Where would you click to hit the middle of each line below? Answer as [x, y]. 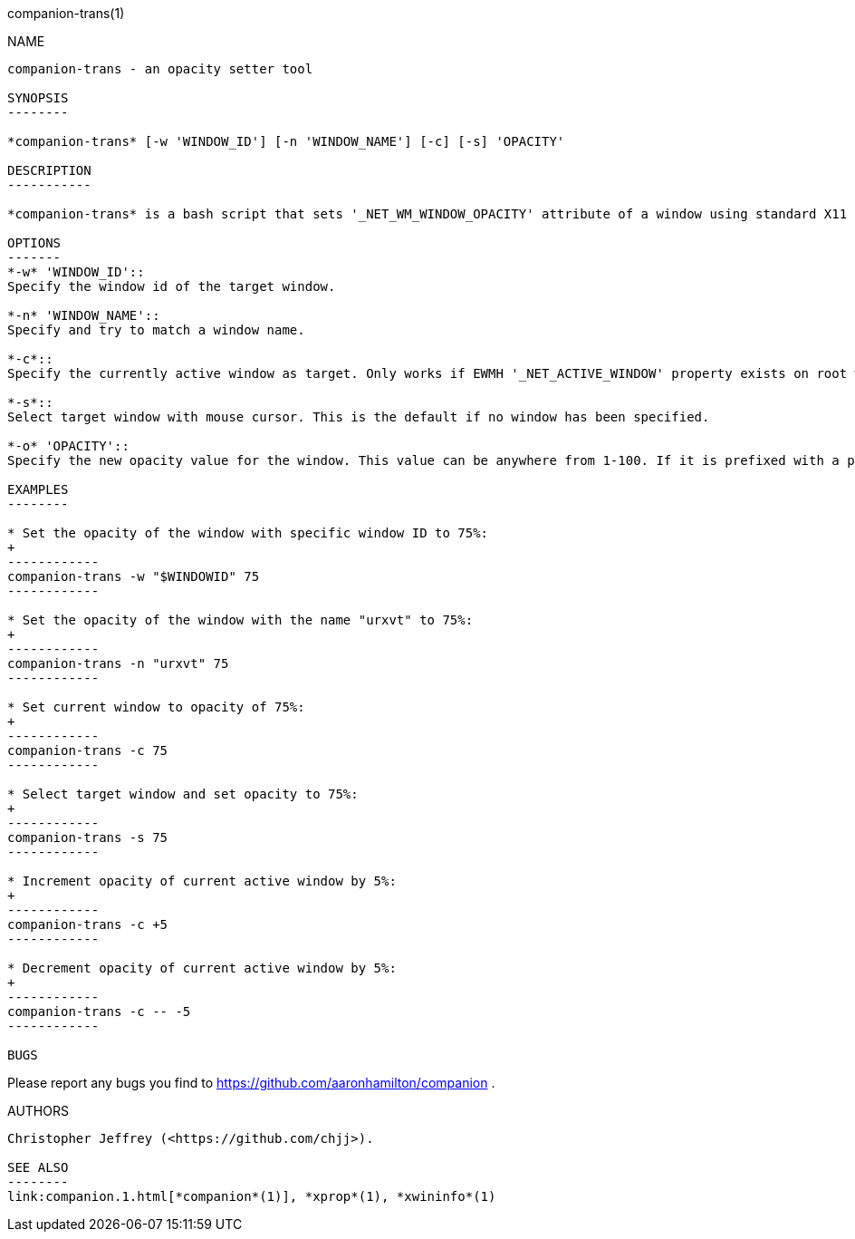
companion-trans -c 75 [88, 750]
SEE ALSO [38, 1167]
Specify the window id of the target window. [172, 286]
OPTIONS [34, 243]
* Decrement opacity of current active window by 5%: [202, 968]
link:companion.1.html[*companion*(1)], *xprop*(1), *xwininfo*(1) [252, 1196]
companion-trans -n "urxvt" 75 [118, 663]
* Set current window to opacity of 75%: [156, 707]
